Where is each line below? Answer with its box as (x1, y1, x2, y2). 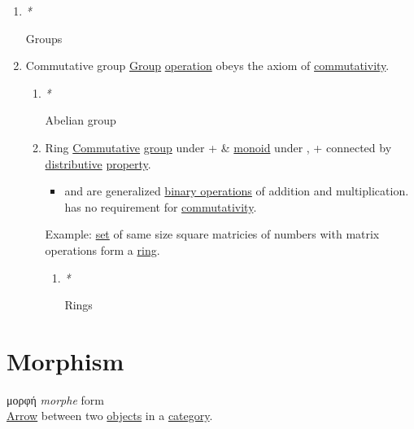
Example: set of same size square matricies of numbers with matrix (45, 225, 380, 243)
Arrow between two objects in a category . (7, 407, 213, 424)
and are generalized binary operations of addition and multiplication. (64, 182, 409, 199)
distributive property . (45, 155, 151, 172)
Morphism (7, 344, 124, 377)
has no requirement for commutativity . (64, 198, 257, 215)
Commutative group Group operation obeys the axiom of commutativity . (25, 57, 390, 74)
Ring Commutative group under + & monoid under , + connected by (45, 138, 392, 155)
